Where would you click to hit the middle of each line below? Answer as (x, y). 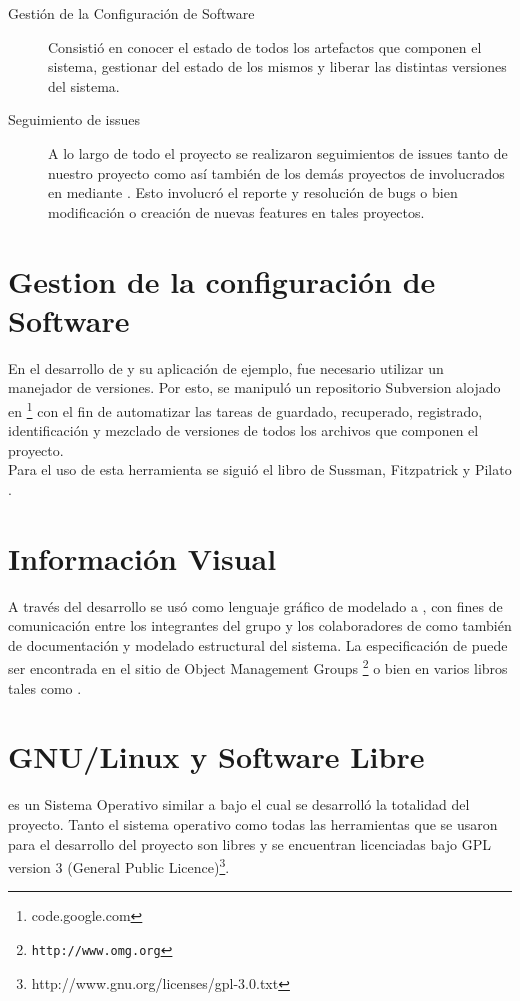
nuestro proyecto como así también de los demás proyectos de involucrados (276, 172)
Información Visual (142, 557)
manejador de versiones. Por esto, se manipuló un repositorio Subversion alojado (254, 387)
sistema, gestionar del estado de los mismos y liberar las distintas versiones (277, 66)
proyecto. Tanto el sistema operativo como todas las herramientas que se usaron (253, 823)
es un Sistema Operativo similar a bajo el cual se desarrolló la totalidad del (239, 804)
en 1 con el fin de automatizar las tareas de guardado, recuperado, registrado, (245, 409)
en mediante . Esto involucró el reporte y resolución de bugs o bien (253, 192)
